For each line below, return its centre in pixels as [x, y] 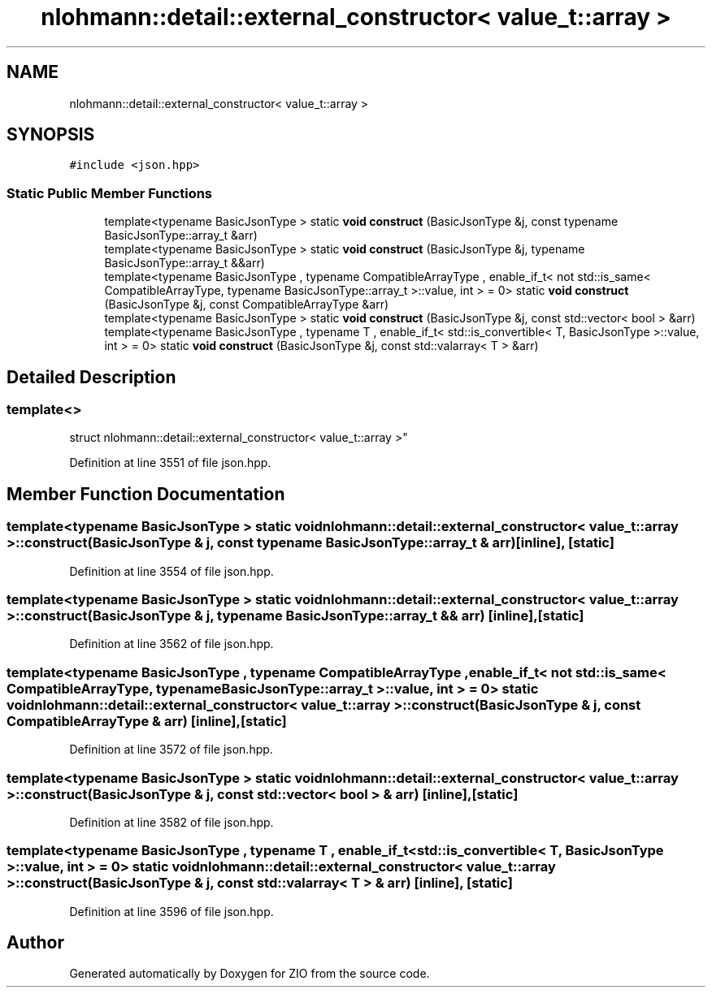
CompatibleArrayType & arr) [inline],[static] [147, 721]
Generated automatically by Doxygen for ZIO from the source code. [250, 974]
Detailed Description [91, 377]
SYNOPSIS [51, 135]
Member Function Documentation [146, 494]
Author [35, 943]
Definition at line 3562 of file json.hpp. [171, 644]
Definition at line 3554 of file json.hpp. [171, 571]
